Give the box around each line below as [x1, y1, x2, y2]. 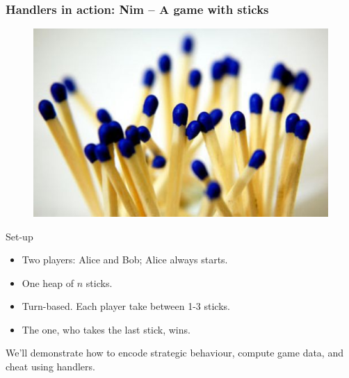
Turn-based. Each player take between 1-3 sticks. [22, 299, 230, 313]
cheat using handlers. [6, 359, 95, 374]
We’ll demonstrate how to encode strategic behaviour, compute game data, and [6, 345, 343, 360]
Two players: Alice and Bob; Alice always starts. [22, 252, 228, 267]
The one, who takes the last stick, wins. [22, 322, 190, 336]
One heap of [22, 275, 74, 290]
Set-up [6, 229, 33, 243]
